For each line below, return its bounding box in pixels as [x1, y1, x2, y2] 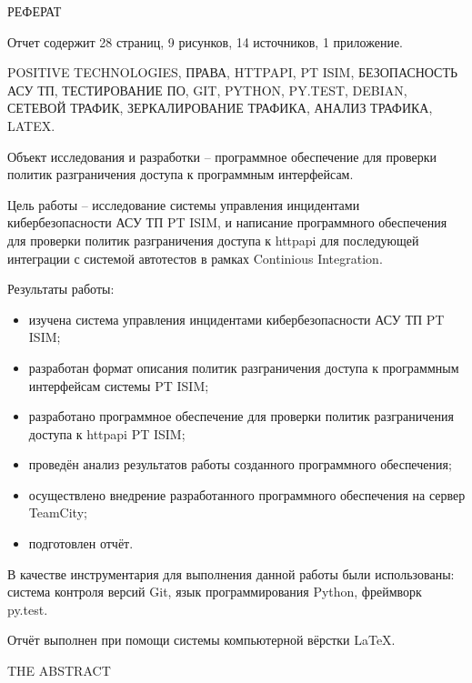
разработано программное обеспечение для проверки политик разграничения [28, 407, 454, 426]
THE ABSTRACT [7, 661, 111, 680]
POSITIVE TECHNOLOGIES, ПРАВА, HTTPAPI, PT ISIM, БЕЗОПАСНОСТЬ [7, 63, 458, 82]
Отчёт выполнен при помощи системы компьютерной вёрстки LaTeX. [7, 630, 396, 649]
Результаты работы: [7, 279, 115, 298]
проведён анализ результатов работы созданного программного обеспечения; [28, 455, 452, 474]
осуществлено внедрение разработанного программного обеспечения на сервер [28, 485, 466, 504]
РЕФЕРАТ [7, 2, 62, 20]
